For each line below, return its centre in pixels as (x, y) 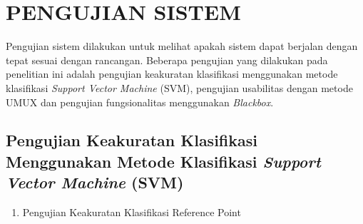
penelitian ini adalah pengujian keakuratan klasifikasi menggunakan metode (172, 74)
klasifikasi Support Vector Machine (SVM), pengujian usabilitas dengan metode (179, 87)
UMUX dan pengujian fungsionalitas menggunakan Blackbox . (140, 102)
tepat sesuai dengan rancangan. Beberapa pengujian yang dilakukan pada (167, 60)
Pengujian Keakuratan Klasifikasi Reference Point (132, 212)
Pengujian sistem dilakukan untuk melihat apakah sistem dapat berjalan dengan (182, 46)
